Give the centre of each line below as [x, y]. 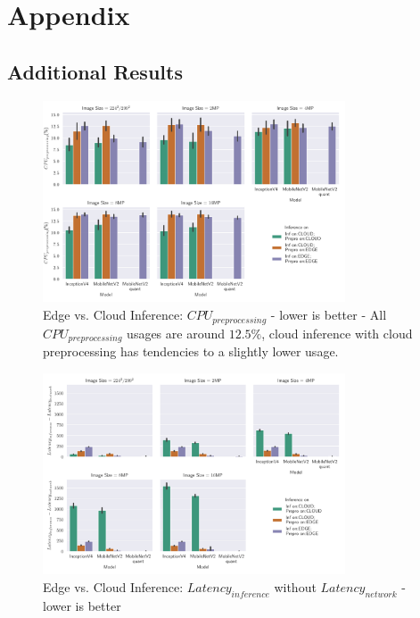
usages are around [176, 333]
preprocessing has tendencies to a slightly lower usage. [191, 351]
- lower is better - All [329, 315]
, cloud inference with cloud [337, 333]
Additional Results [95, 71]
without [295, 587]
